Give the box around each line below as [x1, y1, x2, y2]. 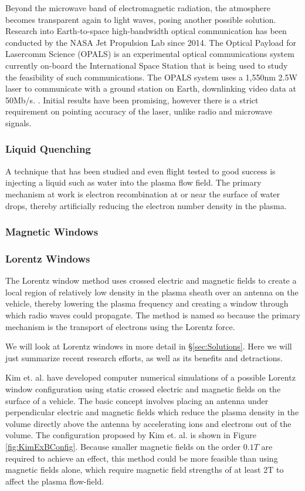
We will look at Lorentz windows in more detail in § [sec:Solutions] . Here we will [5, 340, 292, 352]
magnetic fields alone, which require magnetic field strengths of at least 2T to [5, 463, 284, 476]
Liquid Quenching [5, 142, 91, 156]
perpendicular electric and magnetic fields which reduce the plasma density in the [5, 406, 299, 418]
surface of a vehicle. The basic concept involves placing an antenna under [5, 394, 269, 406]
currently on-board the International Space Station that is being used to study [5, 59, 288, 71]
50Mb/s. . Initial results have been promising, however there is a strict [5, 93, 259, 106]
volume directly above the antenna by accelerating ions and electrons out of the [5, 417, 292, 429]
